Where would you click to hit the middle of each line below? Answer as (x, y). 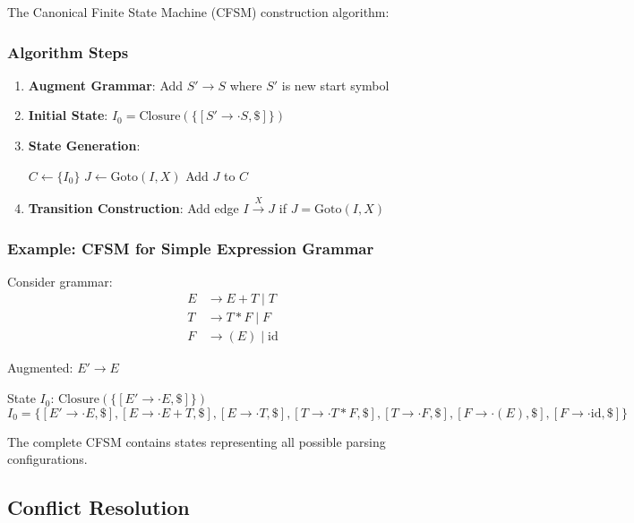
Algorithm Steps (68, 51)
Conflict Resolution (99, 507)
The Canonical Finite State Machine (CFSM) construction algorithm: (198, 12)
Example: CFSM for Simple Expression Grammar (191, 248)
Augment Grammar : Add (106, 85)
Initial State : (68, 115)
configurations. (47, 459)
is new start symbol (335, 85)
